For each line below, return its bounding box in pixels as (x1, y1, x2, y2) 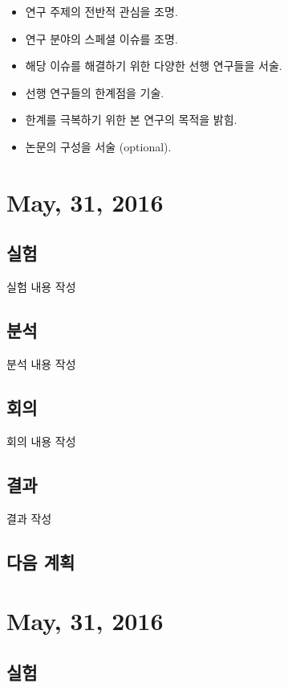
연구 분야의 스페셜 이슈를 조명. (25, 30, 178, 47)
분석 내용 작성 (6, 355, 76, 372)
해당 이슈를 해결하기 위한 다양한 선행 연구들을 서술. (25, 57, 282, 74)
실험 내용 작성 (6, 278, 76, 295)
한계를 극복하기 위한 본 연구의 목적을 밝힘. (25, 111, 237, 128)
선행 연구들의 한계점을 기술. (25, 84, 164, 101)
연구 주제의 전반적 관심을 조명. (25, 3, 178, 19)
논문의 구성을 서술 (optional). (25, 138, 172, 154)
